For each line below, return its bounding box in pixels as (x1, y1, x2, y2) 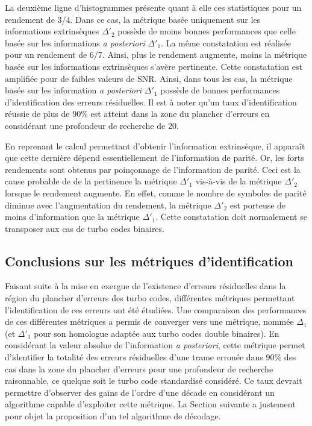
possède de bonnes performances (160, 84, 280, 96)
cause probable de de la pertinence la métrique (5, 175, 177, 187)
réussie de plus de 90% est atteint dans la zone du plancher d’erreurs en (5, 107, 270, 120)
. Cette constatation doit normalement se (155, 210, 307, 223)
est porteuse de (229, 198, 286, 211)
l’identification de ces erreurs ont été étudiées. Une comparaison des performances (5, 303, 307, 316)
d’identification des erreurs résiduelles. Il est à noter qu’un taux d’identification (5, 95, 297, 108)
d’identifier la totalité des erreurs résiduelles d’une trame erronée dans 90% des (5, 351, 296, 363)
